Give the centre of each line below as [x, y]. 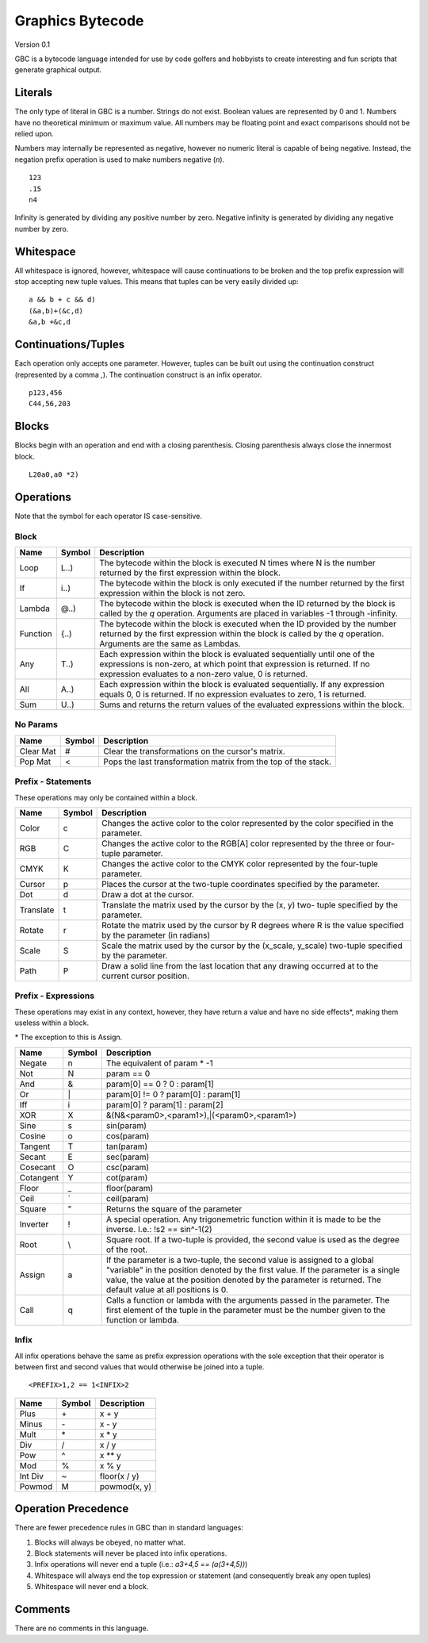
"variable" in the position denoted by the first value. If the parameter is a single [253, 1269]
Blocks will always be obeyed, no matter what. [110, 1542]
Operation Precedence [72, 1509]
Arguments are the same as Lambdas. [170, 644]
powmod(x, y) [126, 1486]
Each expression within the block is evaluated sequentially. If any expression [242, 685]
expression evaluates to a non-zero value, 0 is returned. [204, 674]
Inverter [34, 1224]
